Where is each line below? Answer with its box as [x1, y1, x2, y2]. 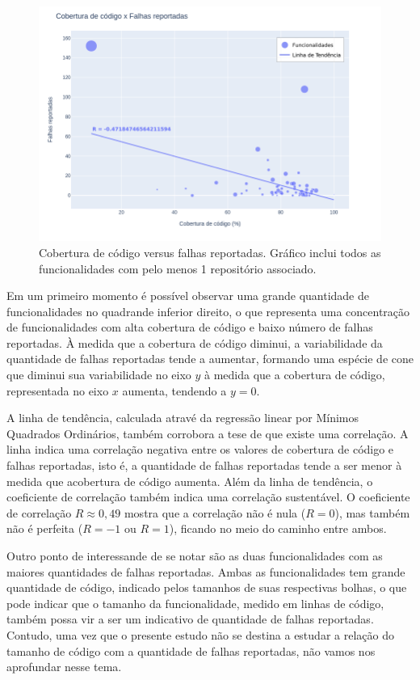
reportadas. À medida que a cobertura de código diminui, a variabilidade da [6, 334, 383, 351]
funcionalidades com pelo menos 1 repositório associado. [39, 260, 317, 277]
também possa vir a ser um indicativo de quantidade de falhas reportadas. [6, 610, 374, 627]
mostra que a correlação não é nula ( [124, 504, 306, 521]
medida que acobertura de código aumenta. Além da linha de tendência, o [6, 472, 373, 489]
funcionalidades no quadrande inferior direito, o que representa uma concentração [6, 302, 410, 319]
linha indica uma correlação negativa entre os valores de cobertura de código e [6, 441, 394, 458]
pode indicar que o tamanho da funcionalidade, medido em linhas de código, [6, 594, 384, 611]
